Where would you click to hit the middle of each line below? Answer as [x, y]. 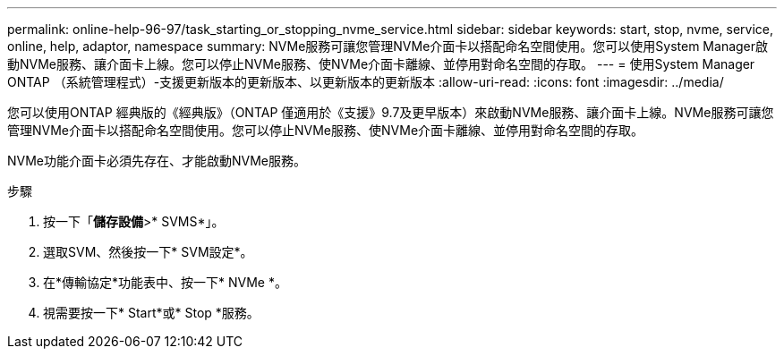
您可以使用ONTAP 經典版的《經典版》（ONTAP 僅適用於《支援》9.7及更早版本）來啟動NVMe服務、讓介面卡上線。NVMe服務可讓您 [391, 112]
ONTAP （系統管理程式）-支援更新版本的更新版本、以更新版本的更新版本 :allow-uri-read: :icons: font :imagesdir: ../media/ [366, 82]
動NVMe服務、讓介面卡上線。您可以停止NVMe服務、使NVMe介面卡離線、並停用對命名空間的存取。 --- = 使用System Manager [381, 64]
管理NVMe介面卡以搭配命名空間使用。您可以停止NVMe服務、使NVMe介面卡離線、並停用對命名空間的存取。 [326, 130]
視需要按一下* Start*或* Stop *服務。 [151, 313]
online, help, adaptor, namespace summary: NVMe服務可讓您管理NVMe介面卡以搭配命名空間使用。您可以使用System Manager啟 [388, 46]
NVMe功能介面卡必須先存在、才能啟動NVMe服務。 [157, 161]
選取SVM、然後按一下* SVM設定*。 [148, 252]
